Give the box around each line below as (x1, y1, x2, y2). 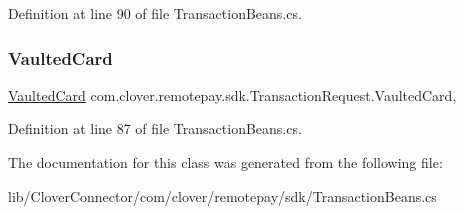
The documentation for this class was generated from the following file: (8, 152, 443, 172)
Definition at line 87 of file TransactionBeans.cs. (8, 118, 302, 139)
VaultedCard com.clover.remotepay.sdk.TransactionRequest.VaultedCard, (8, 84, 457, 105)
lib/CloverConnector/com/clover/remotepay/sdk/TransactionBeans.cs (8, 185, 437, 206)
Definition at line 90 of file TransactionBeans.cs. (8, 3, 302, 23)
